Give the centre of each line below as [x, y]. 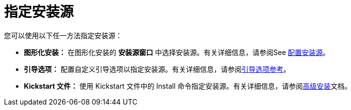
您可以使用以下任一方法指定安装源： [63, 35]
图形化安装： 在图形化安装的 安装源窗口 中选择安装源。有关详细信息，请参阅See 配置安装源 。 [177, 52]
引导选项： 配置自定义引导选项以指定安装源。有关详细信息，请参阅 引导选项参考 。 [157, 69]
